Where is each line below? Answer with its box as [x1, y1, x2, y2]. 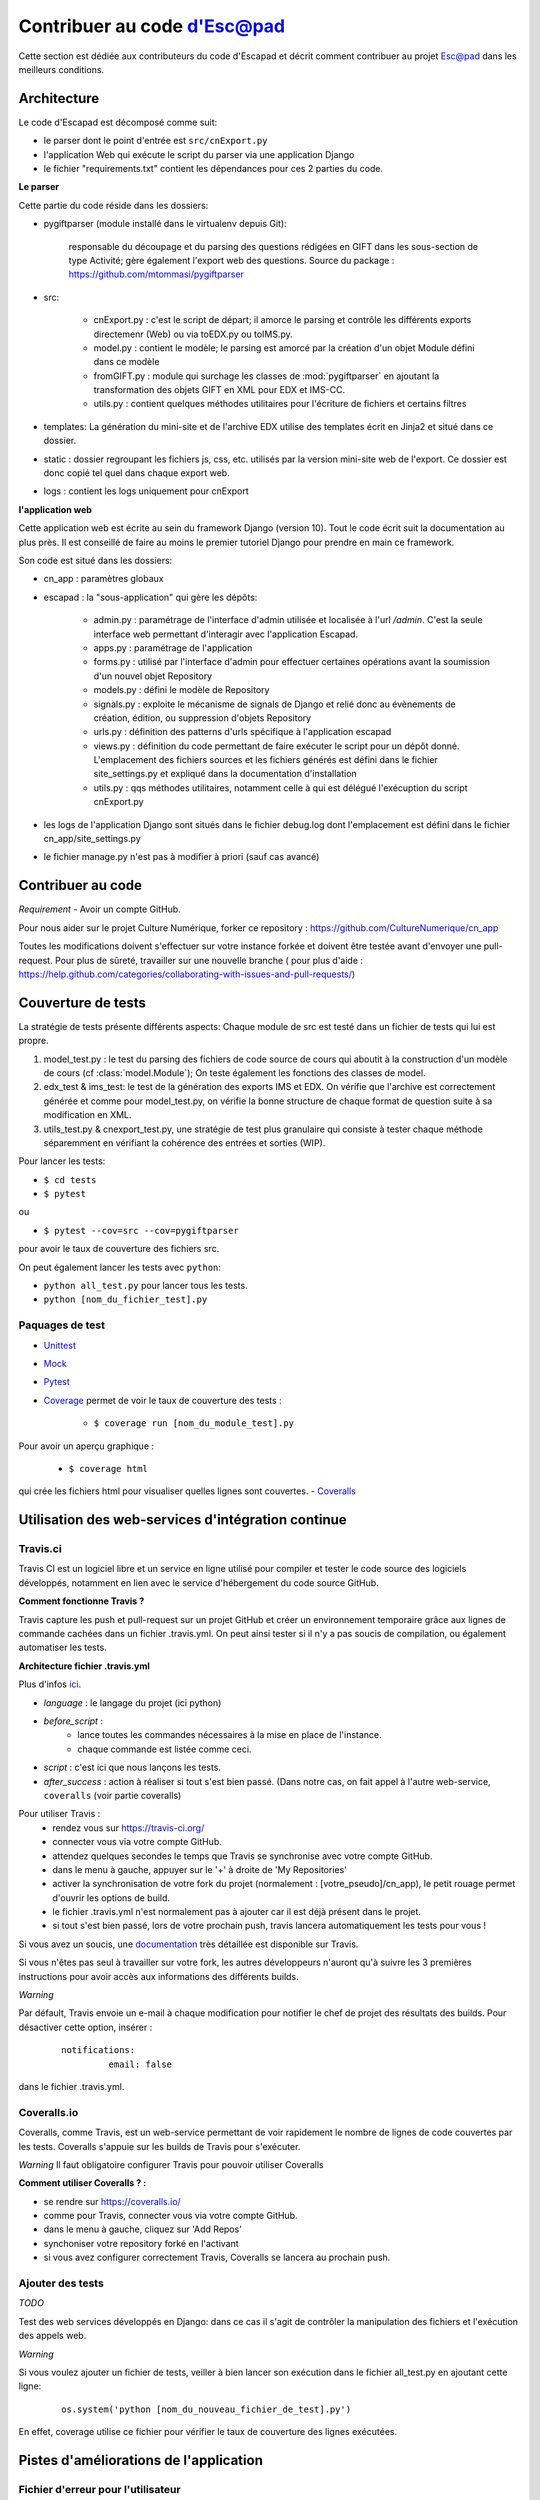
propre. [18, 1035, 49, 1047]
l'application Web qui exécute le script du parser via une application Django [43, 148, 355, 160]
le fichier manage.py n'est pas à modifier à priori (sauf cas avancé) [43, 851, 320, 863]
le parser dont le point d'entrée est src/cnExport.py [43, 135, 268, 147]
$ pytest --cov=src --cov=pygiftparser [43, 1225, 239, 1236]
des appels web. [18, 2330, 87, 2342]
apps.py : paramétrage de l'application [93, 641, 253, 654]
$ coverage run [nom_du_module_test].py [93, 1418, 295, 1429]
